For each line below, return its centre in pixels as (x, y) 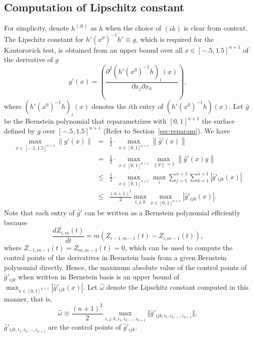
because (16, 222)
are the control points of (84, 326)
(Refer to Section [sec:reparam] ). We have (166, 130)
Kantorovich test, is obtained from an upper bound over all (93, 50)
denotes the (109, 106)
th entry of (147, 106)
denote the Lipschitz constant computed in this (177, 286)
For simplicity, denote (37, 28)
